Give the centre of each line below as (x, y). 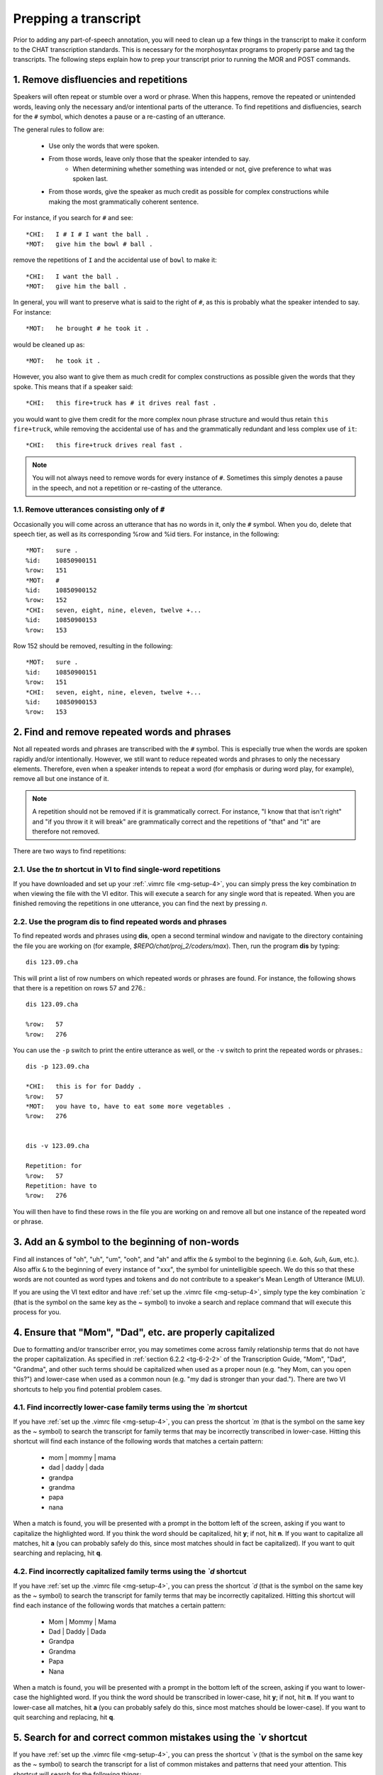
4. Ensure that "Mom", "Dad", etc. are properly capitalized (144, 1332)
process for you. (37, 1312)
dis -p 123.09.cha (58, 1066)
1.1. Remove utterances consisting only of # (89, 510)
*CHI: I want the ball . (73, 276)
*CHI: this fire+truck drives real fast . (105, 445)
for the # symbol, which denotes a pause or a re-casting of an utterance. (120, 116)
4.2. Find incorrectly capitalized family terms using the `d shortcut (130, 1571)
